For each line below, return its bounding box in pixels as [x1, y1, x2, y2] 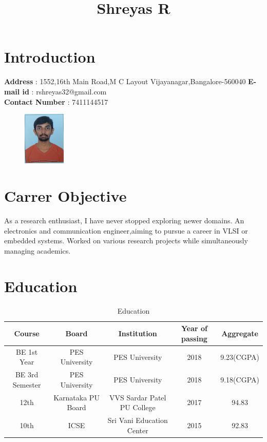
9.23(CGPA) [220, 351, 259, 362]
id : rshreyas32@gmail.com [22, 86, 107, 97]
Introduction [4, 46, 96, 67]
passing [181, 333, 207, 343]
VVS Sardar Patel [109, 392, 166, 402]
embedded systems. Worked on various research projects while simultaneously [4, 235, 248, 246]
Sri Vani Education [107, 415, 168, 426]
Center [127, 425, 148, 435]
